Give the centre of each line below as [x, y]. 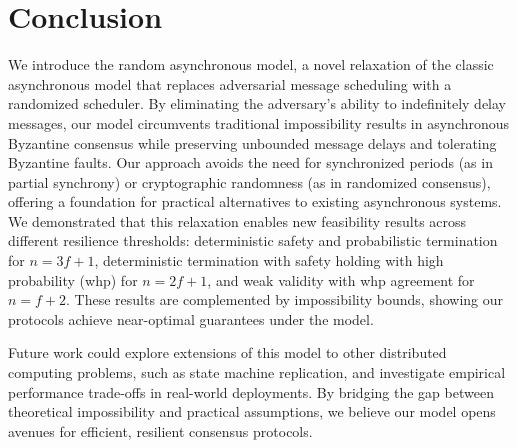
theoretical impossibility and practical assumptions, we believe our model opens [252, 411]
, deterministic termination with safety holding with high [269, 260]
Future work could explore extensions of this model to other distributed [227, 352]
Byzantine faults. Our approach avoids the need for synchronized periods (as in [250, 162]
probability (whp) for [73, 279]
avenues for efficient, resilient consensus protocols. [160, 430]
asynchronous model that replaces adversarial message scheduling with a [230, 83]
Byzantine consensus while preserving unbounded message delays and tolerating [252, 142]
